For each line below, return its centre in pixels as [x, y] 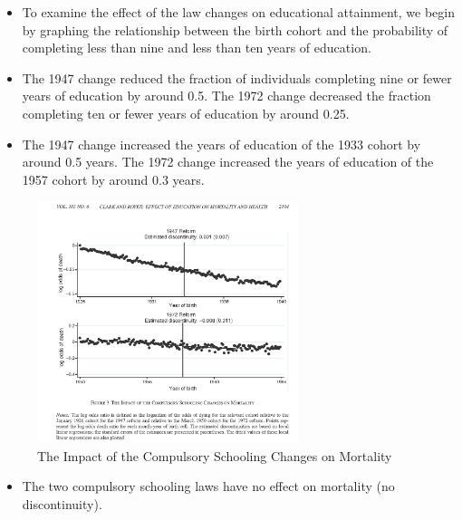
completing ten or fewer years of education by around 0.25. [186, 113]
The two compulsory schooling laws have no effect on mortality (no [208, 486]
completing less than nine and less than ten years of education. [197, 48]
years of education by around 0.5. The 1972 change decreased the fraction [226, 96]
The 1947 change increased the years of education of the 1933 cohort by [221, 144]
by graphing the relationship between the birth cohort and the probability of [235, 29]
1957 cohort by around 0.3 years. [113, 179]
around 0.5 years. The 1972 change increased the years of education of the [228, 162]
